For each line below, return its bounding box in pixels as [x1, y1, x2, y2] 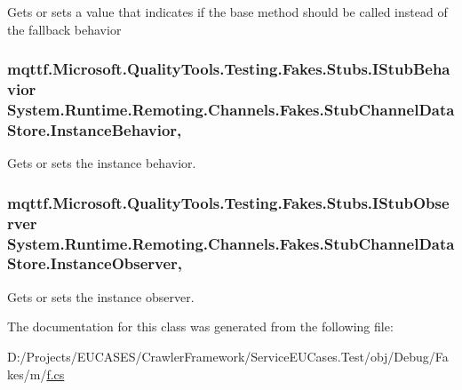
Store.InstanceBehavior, [7, 118, 182, 140]
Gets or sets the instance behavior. [7, 154, 196, 172]
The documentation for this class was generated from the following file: [7, 317, 394, 336]
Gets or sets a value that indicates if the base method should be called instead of [7, 3, 448, 20]
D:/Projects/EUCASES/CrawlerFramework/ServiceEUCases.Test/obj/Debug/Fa [7, 346, 449, 365]
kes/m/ [7, 364, 47, 383]
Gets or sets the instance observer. [7, 287, 195, 306]
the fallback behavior [7, 20, 122, 38]
